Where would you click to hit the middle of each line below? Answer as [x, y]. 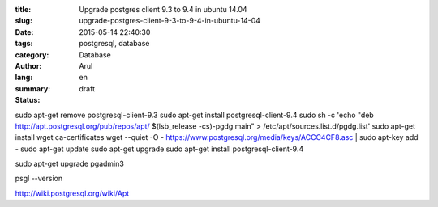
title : [23, 9]
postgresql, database [114, 44]
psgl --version [39, 179]
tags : [24, 44]
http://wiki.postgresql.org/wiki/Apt [72, 193]
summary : [33, 88]
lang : [24, 78]
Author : [28, 65]
